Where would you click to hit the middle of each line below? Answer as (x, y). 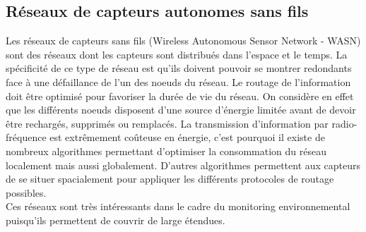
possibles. (26, 192)
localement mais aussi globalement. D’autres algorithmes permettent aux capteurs (183, 165)
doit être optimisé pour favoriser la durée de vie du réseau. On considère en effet (180, 96)
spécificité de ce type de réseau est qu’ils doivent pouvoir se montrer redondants (179, 68)
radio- (344, 123)
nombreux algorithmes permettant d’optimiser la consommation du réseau (166, 151)
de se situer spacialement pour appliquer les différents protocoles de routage (170, 179)
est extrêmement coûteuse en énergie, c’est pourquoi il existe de (187, 137)
